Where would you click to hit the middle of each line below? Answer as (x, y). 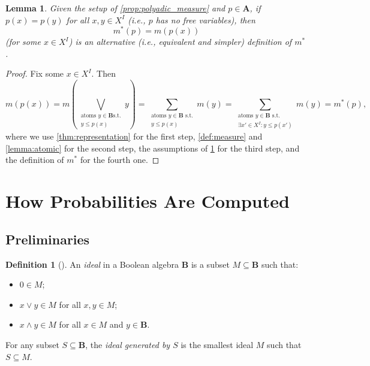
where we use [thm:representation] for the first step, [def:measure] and (134, 136)
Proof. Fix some (35, 73)
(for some (23, 42)
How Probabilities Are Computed (148, 201)
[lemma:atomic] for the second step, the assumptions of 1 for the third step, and (153, 148)
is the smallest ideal (217, 344)
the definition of (35, 160)
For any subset (32, 344)
